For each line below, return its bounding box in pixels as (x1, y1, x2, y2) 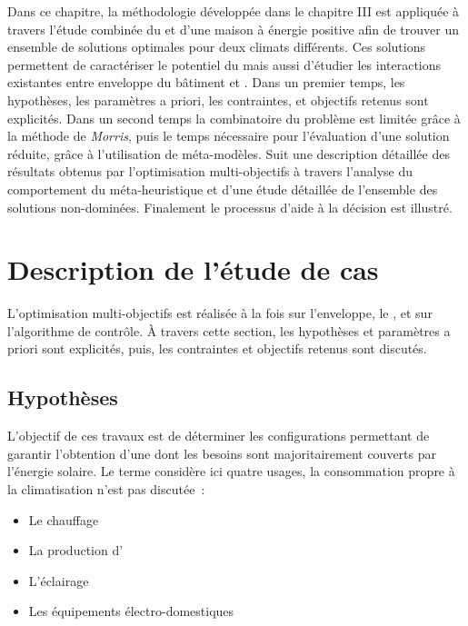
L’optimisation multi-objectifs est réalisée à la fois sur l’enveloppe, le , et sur (7, 303, 433, 323)
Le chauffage (28, 510, 99, 529)
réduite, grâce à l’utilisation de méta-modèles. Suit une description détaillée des (7, 144, 450, 163)
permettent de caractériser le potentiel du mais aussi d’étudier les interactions (7, 55, 442, 74)
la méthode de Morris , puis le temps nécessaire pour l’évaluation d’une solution (7, 126, 450, 145)
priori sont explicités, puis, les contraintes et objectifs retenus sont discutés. (7, 339, 427, 358)
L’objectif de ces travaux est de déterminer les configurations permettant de (7, 426, 430, 445)
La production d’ (28, 541, 124, 560)
